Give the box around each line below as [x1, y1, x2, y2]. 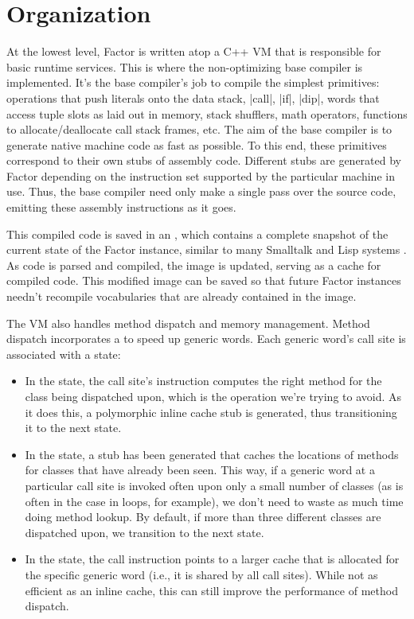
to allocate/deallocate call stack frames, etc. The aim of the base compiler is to [6, 121, 393, 138]
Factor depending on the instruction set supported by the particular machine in [6, 167, 395, 184]
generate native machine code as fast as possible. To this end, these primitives [6, 136, 387, 153]
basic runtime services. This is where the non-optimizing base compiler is [6, 58, 363, 75]
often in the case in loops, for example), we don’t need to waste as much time [25, 492, 404, 509]
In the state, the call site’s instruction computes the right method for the [25, 372, 382, 389]
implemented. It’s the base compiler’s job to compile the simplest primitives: [6, 74, 380, 91]
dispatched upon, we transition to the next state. [25, 524, 264, 540]
